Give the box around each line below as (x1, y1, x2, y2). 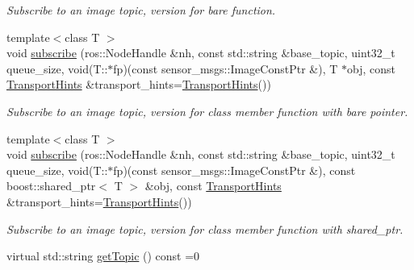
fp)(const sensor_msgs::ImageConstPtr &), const (113, 161, 356, 178)
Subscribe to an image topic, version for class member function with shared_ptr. (6, 220, 404, 237)
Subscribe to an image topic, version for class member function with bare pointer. (6, 102, 408, 119)
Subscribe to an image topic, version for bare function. (6, 2, 276, 18)
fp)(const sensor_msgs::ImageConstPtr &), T (113, 60, 338, 77)
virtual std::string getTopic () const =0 (6, 247, 200, 264)
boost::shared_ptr (6, 177, 96, 194)
